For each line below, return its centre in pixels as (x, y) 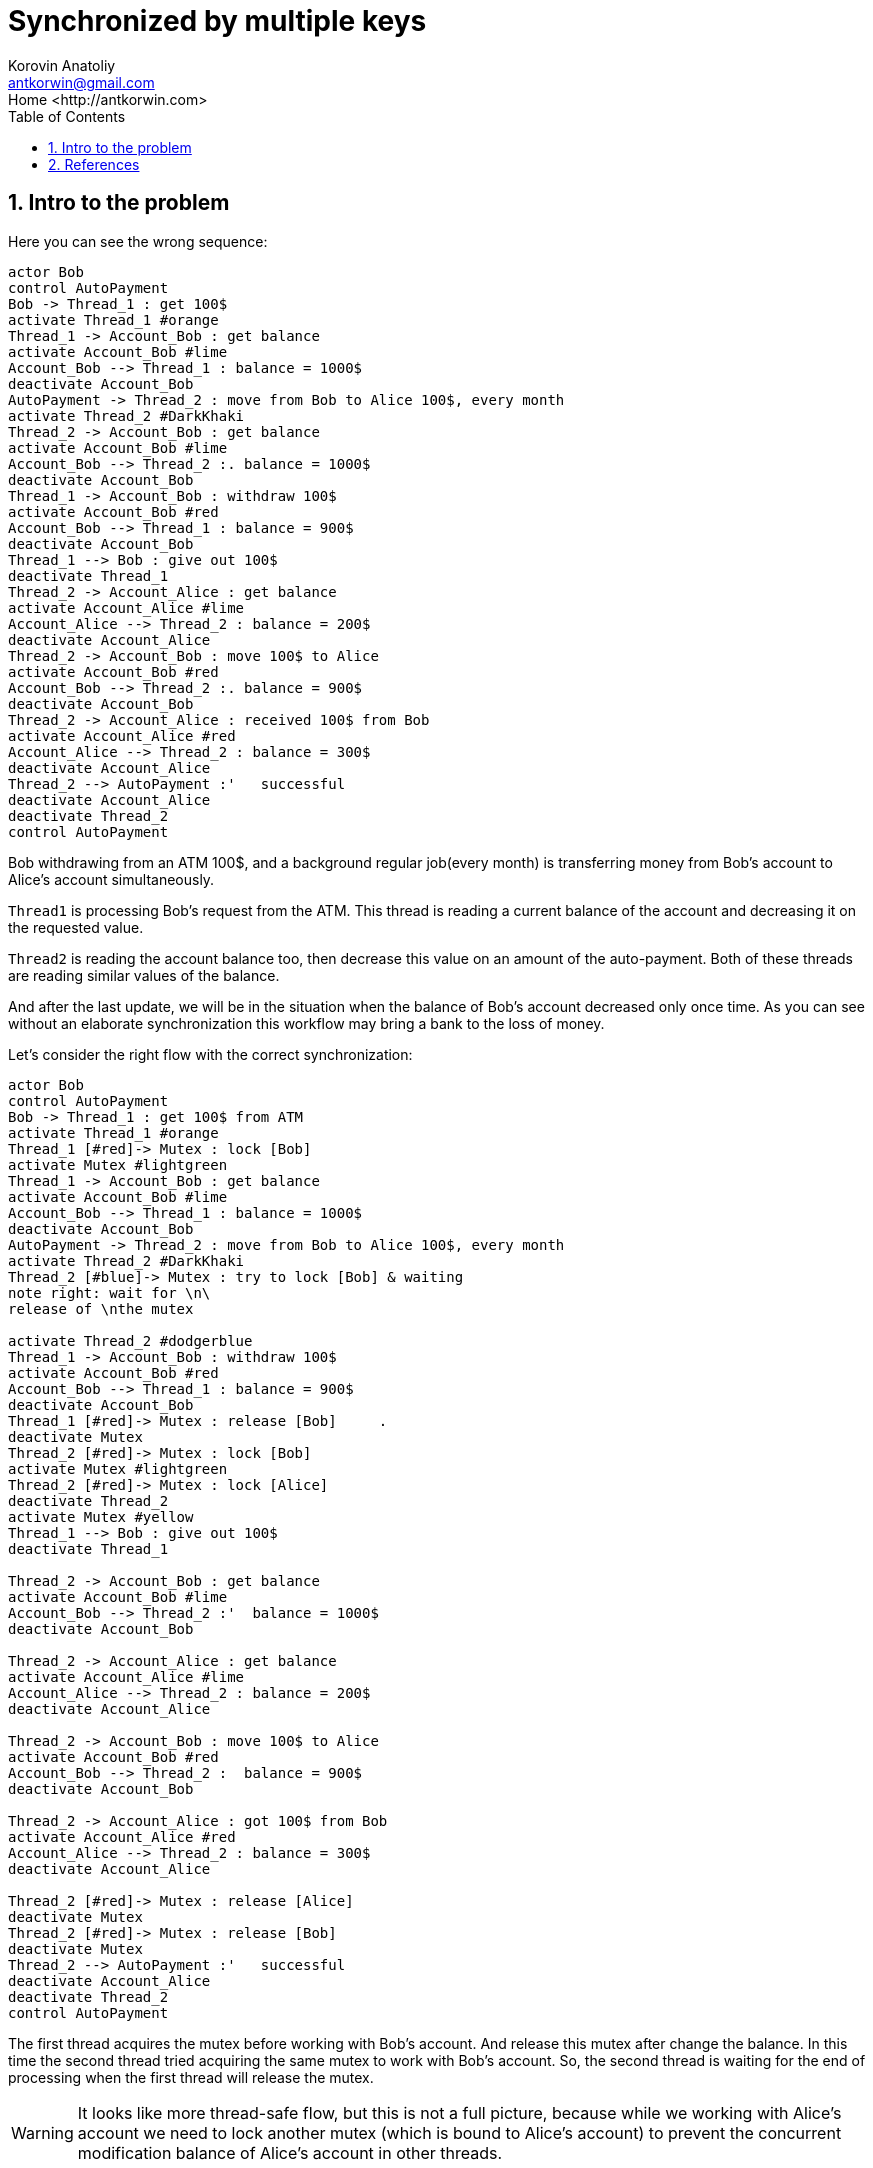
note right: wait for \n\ (109, 1292)
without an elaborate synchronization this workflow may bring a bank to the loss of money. (306, 1023)
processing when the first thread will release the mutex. (191, 2077)
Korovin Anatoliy (62, 65)
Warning (42, 2132)
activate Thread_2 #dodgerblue (130, 1340)
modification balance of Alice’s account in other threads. (290, 2152)
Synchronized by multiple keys (217, 21)
